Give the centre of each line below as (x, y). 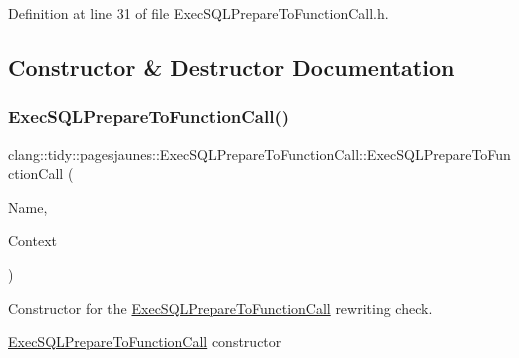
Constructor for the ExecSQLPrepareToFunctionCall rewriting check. (220, 307)
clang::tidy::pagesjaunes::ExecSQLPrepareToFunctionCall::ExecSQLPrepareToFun (259, 153)
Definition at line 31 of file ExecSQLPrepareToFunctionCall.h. (198, 13)
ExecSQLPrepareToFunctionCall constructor (145, 341)
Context (32, 240)
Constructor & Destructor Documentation (231, 66)
